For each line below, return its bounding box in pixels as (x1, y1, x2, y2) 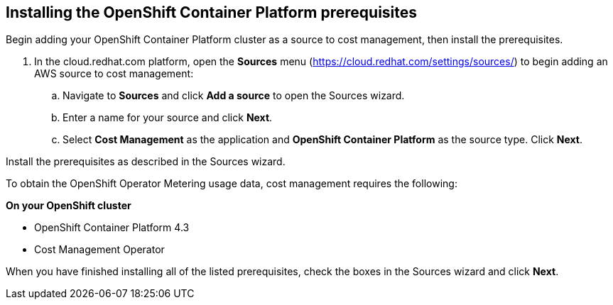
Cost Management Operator (34, 243, 165, 256)
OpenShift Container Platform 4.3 (34, 221, 190, 234)
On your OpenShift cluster (6, 199, 131, 212)
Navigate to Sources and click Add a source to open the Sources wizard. (63, 89, 405, 102)
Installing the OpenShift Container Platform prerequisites (6, 4, 418, 21)
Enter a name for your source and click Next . (63, 111, 273, 124)
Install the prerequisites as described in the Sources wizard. (6, 155, 286, 168)
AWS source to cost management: (34, 67, 194, 80)
